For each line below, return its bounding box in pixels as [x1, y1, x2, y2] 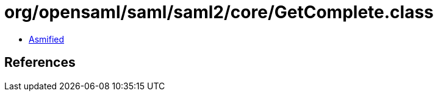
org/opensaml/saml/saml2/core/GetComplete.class [4, 2, 434, 22]
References [4, 55, 76, 70]
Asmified [29, 33, 65, 44]
